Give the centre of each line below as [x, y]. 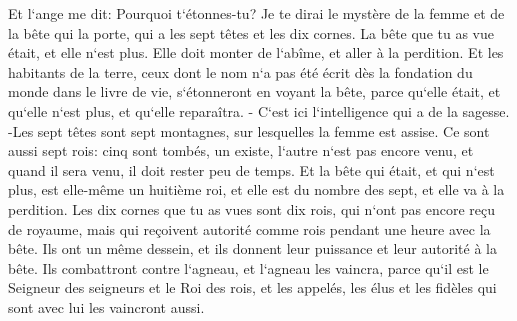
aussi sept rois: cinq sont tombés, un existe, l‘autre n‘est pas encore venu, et [241, 150]
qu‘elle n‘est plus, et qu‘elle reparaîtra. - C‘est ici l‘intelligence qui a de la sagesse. [259, 110]
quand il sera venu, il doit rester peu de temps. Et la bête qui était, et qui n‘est [251, 169]
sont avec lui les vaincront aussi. [106, 306]
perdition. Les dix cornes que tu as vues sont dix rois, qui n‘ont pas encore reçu [252, 208]
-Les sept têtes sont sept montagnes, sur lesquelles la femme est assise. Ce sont [249, 130]
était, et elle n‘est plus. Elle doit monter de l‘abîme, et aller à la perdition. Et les [256, 52]
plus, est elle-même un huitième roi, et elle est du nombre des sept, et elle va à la [256, 189]
